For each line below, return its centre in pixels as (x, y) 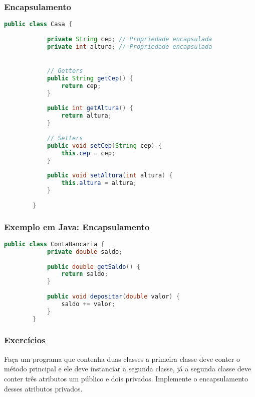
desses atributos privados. (43, 388)
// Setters (65, 138)
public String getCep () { (90, 78)
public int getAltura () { (90, 108)
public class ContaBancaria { (54, 244)
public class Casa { (38, 24)
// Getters (65, 71)
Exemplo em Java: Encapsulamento (77, 226)
